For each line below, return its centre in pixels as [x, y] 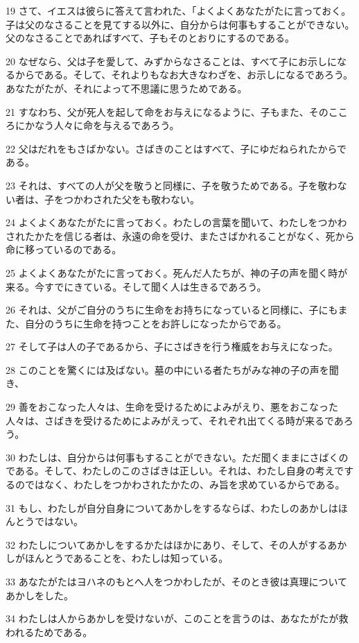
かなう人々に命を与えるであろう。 [102, 125]
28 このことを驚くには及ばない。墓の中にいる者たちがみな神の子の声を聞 [172, 369]
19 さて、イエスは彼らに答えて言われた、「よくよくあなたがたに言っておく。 [178, 10]
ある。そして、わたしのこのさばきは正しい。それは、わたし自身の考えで [179, 471]
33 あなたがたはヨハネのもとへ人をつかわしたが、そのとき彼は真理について [176, 581]
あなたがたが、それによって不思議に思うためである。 [126, 88]
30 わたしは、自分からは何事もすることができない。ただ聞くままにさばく [172, 457]
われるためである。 [49, 632]
